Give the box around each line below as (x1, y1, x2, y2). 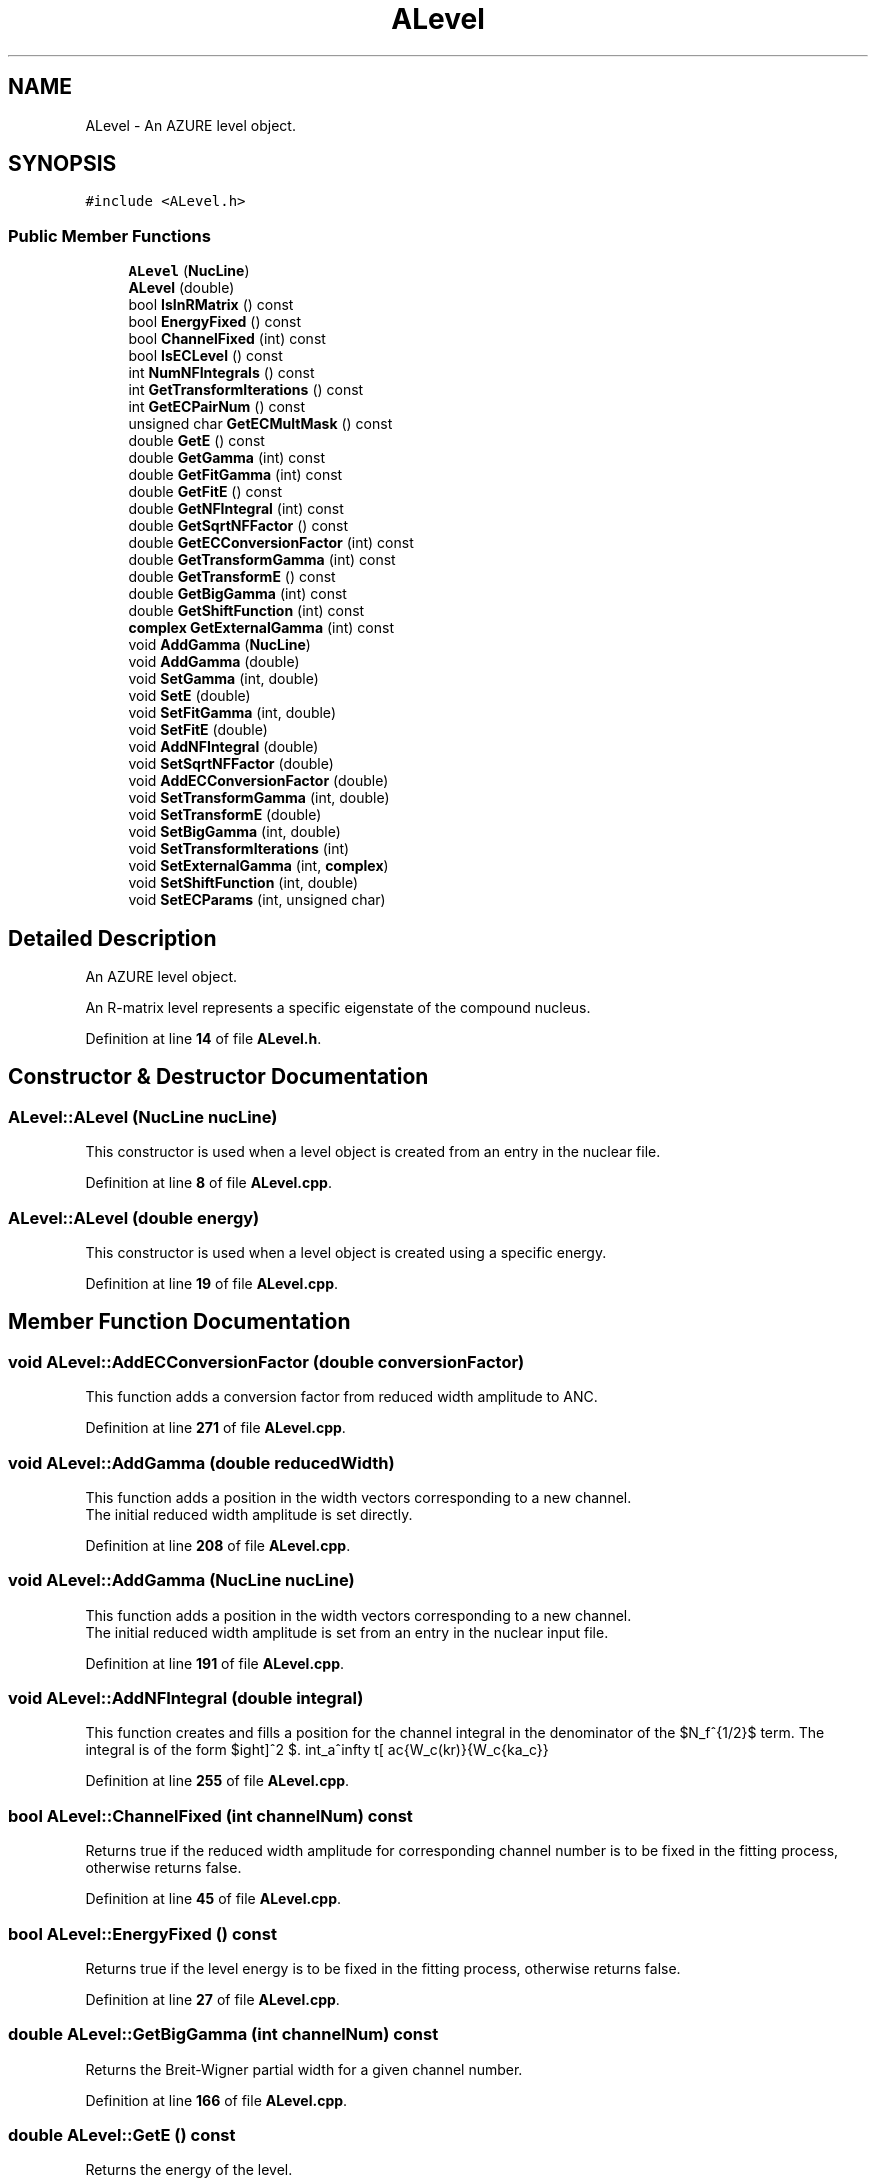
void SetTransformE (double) (128, 806, 322, 824)
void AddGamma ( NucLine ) (128, 636, 311, 654)
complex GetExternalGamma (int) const (128, 619, 394, 637)
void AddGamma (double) (128, 653, 300, 671)
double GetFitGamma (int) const (128, 466, 343, 484)
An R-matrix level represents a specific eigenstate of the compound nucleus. (85, 999, 591, 1017)
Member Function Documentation (8, 1309, 351, 1335)
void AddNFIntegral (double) (128, 738, 319, 756)
